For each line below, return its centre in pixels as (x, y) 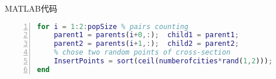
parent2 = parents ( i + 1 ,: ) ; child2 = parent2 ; (146, 44)
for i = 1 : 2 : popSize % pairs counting (113, 26)
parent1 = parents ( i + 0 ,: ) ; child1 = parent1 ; (146, 35)
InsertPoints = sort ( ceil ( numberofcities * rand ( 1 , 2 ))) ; (163, 61)
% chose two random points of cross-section (142, 53)
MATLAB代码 (31, 8)
